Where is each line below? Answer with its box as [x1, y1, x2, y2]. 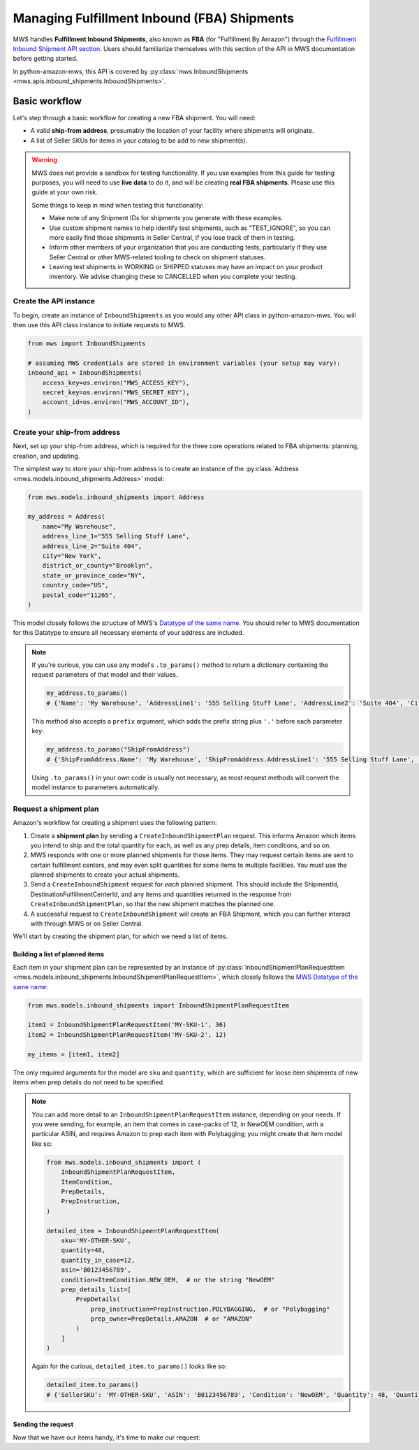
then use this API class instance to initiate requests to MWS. [13, 321, 186, 329]
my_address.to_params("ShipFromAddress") [46, 745, 191, 754]
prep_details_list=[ [61, 1285, 132, 1293]
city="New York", [42, 552, 102, 559]
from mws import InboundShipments [27, 340, 146, 347]
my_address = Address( [27, 512, 105, 521]
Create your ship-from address [13, 427, 121, 437]
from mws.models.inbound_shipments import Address [27, 493, 205, 501]
